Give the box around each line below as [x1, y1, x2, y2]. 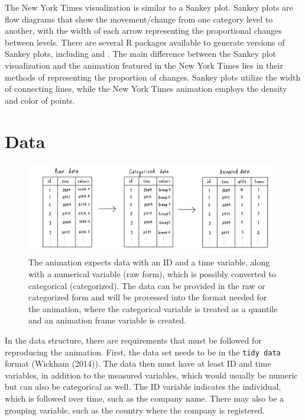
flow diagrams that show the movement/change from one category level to [5, 12, 273, 25]
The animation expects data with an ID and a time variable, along [28, 256, 270, 268]
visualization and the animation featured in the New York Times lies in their [5, 59, 283, 71]
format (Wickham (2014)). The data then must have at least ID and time [5, 357, 271, 370]
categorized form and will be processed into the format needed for [28, 291, 267, 303]
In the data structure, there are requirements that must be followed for [5, 334, 262, 346]
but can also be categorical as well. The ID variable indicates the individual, [5, 380, 281, 393]
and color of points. [5, 94, 75, 106]
